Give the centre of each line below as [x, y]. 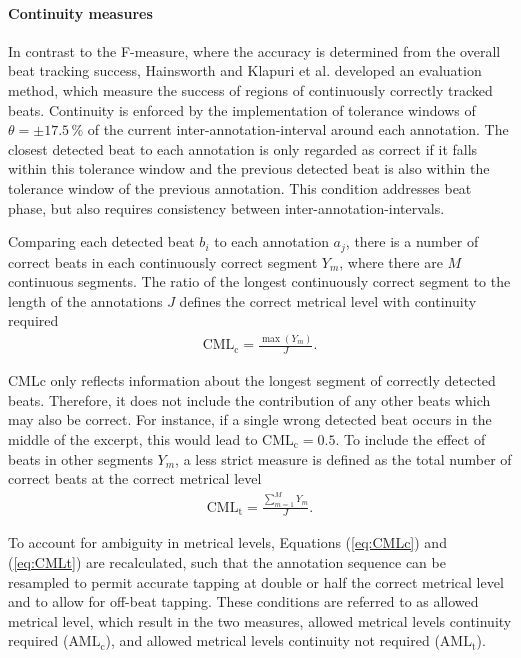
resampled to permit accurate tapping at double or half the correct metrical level [256, 581]
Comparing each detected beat [101, 241]
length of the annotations [85, 300]
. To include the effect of [410, 438]
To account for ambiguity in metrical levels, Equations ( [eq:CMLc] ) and [227, 542]
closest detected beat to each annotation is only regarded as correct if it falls [243, 148]
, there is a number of [412, 241]
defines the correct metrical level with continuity [328, 300]
